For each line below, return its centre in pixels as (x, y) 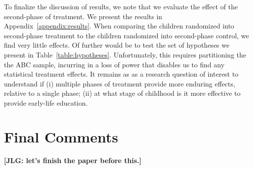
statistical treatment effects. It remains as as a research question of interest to (121, 74)
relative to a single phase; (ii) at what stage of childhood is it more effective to (122, 93)
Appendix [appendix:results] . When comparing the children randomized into (119, 26)
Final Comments (61, 136)
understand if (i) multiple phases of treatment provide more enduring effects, (120, 83)
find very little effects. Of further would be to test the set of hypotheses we (117, 45)
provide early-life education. (46, 102)
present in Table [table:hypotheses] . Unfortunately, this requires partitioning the (125, 54)
